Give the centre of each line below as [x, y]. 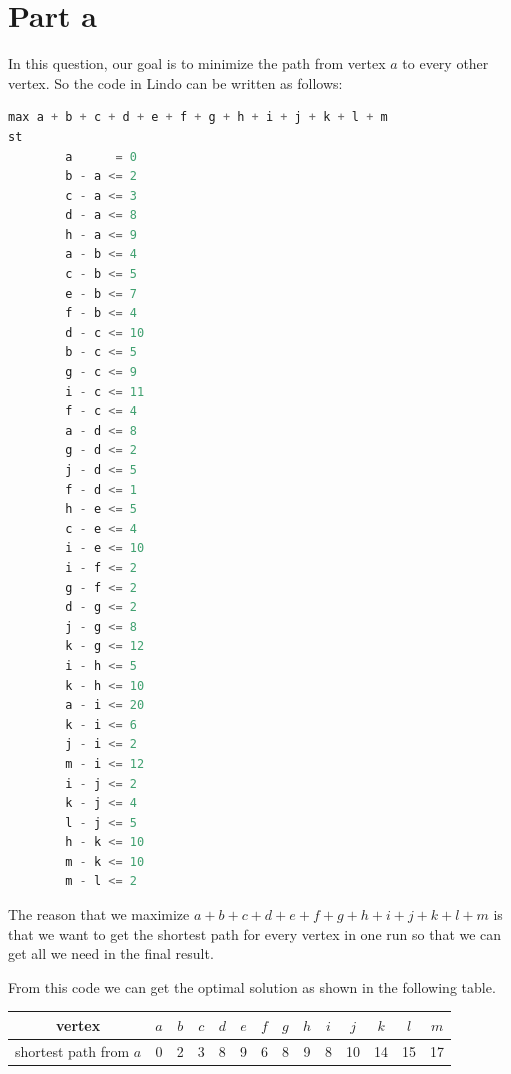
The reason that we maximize [99, 914]
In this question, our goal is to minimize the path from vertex [197, 63]
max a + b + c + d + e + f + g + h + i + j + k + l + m [198, 117]
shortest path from [72, 1050]
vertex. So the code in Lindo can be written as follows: [175, 82]
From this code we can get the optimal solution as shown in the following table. [252, 986]
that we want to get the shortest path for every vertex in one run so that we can [255, 933]
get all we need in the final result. [111, 953]
